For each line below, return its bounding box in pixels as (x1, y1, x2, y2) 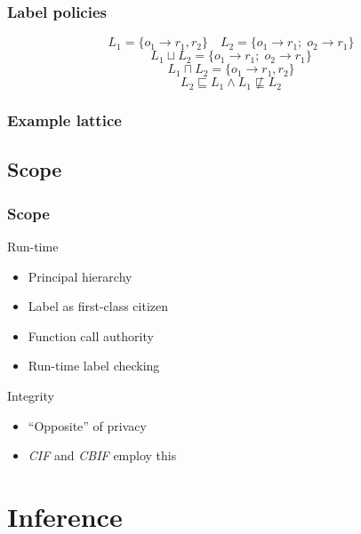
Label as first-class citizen (28, 297, 169, 315)
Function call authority (28, 326, 154, 345)
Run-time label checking (28, 356, 160, 375)
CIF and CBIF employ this (28, 446, 177, 465)
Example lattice (7, 109, 122, 132)
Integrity (7, 387, 54, 405)
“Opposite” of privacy (28, 416, 147, 434)
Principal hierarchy (28, 267, 132, 285)
